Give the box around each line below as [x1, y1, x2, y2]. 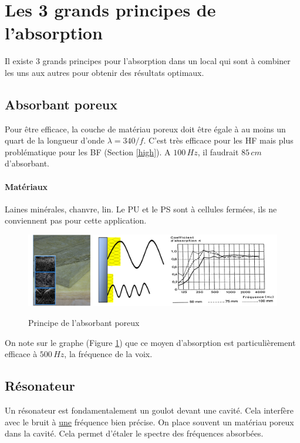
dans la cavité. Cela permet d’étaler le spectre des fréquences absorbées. [5, 427, 264, 439]
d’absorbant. [5, 157, 49, 169]
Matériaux [5, 180, 48, 192]
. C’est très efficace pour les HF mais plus [143, 134, 294, 146]
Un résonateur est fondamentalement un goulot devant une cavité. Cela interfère [5, 404, 294, 416]
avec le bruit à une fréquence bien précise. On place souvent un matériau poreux [5, 415, 294, 428]
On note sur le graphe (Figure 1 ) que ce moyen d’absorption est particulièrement [5, 336, 296, 348]
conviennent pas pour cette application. [5, 214, 147, 227]
